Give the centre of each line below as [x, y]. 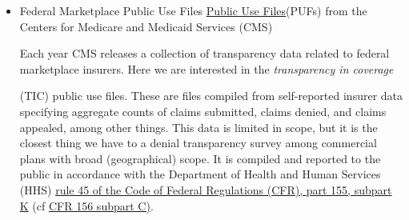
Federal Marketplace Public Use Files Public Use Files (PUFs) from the [193, 10]
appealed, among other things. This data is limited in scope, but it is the [198, 127]
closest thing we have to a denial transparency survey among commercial [198, 143]
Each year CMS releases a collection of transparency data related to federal [204, 53]
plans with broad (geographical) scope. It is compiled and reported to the [200, 158]
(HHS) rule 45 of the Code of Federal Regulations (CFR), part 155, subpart [206, 189]
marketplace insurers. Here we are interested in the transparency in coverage [207, 68]
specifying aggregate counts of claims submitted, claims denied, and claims [203, 111]
